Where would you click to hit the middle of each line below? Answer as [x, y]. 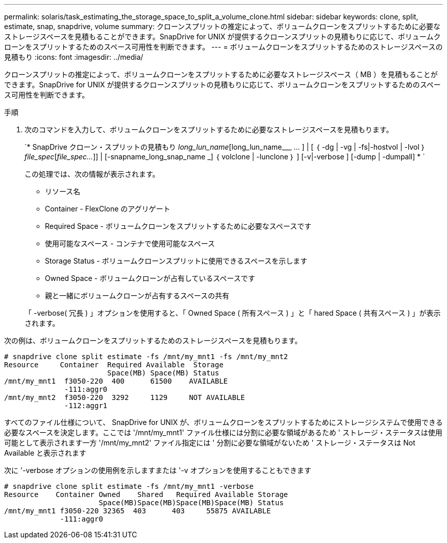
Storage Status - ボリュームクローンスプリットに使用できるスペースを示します [176, 261]
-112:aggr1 [86, 406]
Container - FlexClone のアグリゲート [108, 209]
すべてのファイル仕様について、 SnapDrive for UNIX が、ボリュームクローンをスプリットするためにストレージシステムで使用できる [224, 422]
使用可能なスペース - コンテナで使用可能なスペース [130, 243]
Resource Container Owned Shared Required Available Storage [146, 494]
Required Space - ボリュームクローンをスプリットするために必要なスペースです [178, 226]
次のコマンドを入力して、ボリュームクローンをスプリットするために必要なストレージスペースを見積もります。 [209, 129]
